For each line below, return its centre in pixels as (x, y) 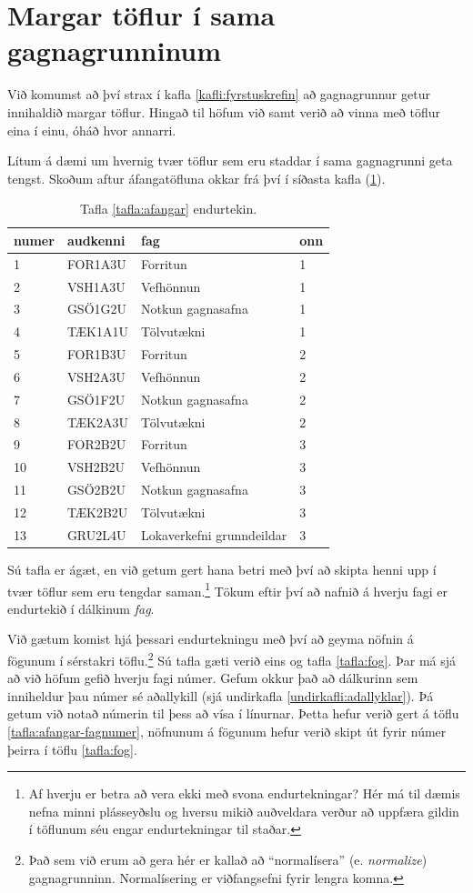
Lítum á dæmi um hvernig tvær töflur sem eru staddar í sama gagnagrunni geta (230, 161)
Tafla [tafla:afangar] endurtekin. (168, 209)
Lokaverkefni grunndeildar (214, 534)
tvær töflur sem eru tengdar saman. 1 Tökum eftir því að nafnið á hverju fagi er (227, 589)
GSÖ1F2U (96, 399)
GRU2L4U (96, 534)
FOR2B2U (96, 444)
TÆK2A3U (97, 421)
